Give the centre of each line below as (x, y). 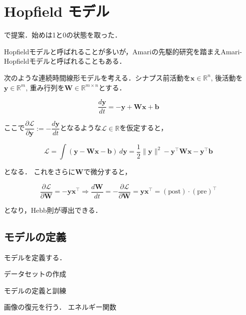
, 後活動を (227, 77)
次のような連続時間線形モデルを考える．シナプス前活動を (97, 77)
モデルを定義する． (35, 257)
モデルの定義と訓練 (35, 290)
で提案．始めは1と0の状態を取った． (63, 35)
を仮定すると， (143, 128)
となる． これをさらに (40, 172)
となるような (81, 128)
